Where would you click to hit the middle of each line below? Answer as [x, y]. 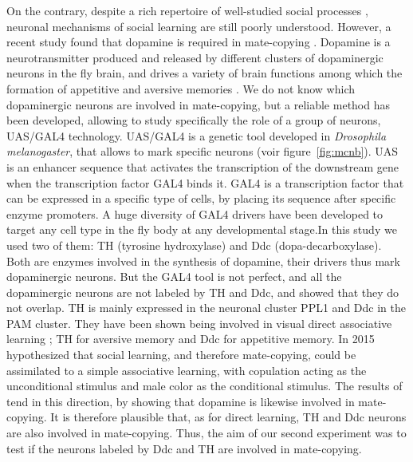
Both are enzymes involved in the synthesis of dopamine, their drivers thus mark [203, 261]
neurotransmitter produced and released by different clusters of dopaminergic [195, 57]
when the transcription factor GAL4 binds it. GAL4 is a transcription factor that [205, 182]
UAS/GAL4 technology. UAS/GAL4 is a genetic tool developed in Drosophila [197, 135]
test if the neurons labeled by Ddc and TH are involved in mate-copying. [184, 448]
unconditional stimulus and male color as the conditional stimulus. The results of [205, 386]
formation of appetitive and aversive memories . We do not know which [181, 88]
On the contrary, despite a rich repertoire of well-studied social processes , [187, 10]
